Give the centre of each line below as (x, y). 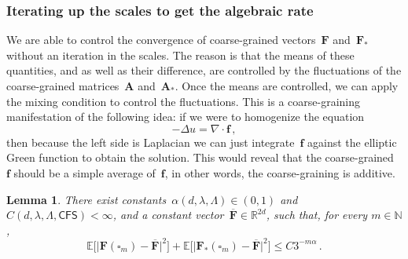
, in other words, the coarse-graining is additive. (280, 172)
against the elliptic (352, 142)
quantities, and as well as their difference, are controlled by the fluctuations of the (204, 70)
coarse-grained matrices (63, 86)
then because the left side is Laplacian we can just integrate (151, 142)
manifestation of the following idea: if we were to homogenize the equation (186, 117)
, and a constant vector (168, 215)
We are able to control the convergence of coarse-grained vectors (161, 40)
